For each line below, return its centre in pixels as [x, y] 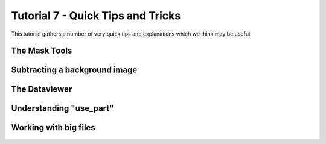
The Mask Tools [42, 51]
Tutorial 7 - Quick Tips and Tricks [96, 16]
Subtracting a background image [74, 70]
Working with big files [53, 127]
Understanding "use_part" [62, 108]
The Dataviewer [42, 89]
